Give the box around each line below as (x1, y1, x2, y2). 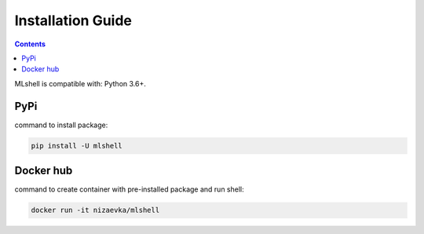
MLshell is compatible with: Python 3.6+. (14, 79, 147, 88)
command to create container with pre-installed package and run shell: (14, 185, 244, 194)
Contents (14, 39, 46, 49)
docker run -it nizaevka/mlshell (31, 206, 160, 215)
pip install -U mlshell (31, 141, 123, 150)
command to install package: (14, 120, 108, 130)
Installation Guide (14, 12, 133, 29)
